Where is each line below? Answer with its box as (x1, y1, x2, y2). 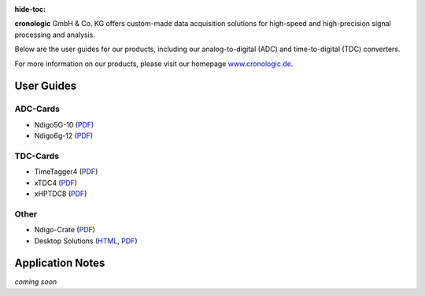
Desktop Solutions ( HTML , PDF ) (34, 236, 138, 246)
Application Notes (14, 257, 105, 270)
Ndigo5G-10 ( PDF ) (34, 120, 94, 129)
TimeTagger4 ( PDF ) (34, 167, 98, 176)
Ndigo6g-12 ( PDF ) (34, 131, 94, 141)
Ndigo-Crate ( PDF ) (34, 225, 96, 235)
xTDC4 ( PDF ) (34, 178, 78, 187)
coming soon (14, 277, 57, 287)
